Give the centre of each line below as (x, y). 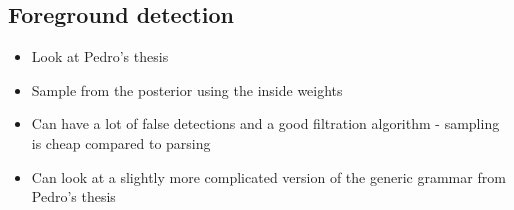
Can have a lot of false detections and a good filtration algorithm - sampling (265, 123)
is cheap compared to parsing (121, 142)
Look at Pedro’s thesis (100, 56)
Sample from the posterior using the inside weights (187, 89)
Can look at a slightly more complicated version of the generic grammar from (268, 176)
